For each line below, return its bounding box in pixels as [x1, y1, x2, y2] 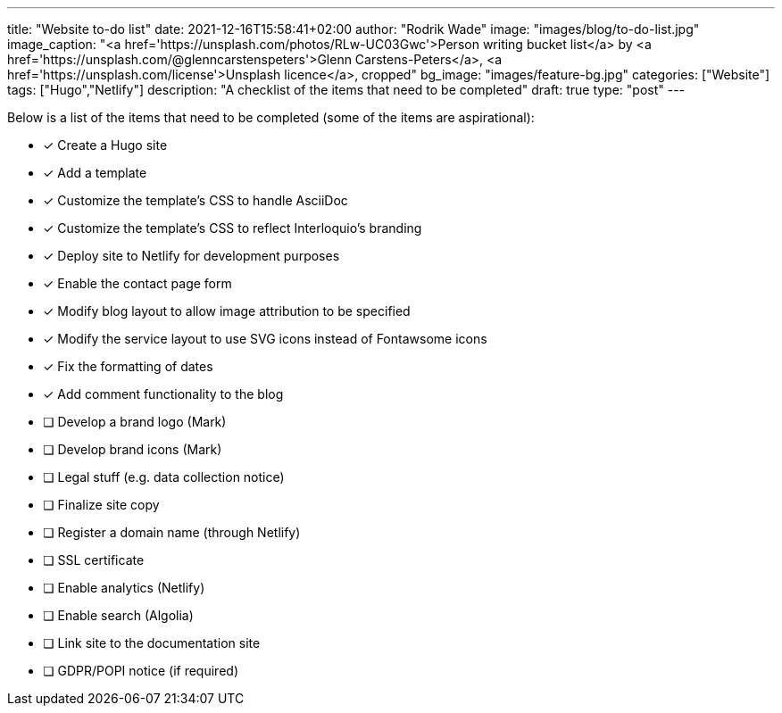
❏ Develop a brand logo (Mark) [43, 414, 227, 429]
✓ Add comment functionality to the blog [43, 386, 284, 402]
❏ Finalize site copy [43, 497, 160, 512]
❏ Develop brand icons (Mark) [43, 442, 222, 457]
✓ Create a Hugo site [43, 137, 168, 153]
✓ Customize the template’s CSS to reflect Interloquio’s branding [43, 220, 422, 236]
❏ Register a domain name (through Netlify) [43, 525, 301, 540]
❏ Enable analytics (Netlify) [43, 580, 205, 595]
